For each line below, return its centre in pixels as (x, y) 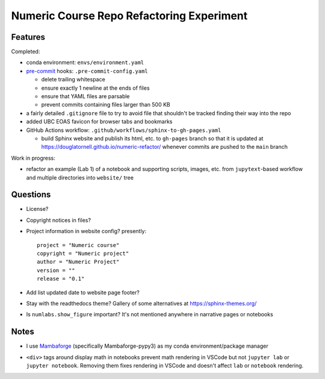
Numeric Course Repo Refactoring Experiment (129, 16)
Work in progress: (33, 158)
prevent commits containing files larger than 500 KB (106, 105)
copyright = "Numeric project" (83, 253)
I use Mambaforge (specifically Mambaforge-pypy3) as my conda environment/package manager (147, 346)
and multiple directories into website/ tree (80, 177)
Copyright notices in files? (59, 220)
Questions (31, 195)
